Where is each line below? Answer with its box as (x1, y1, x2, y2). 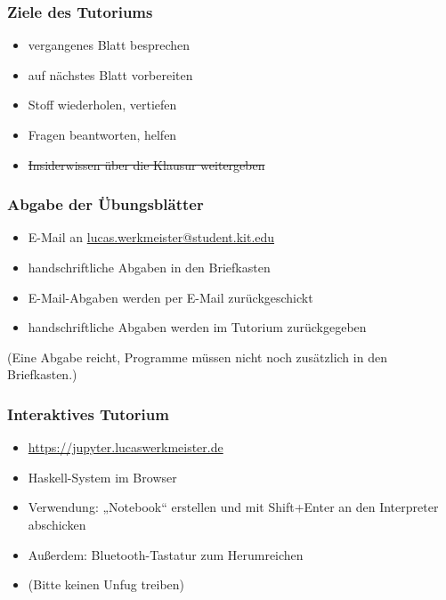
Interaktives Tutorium (7, 402, 169, 425)
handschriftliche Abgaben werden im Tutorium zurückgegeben (28, 318, 367, 336)
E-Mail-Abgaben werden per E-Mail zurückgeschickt (28, 288, 313, 306)
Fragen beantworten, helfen (28, 126, 177, 143)
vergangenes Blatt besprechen (28, 36, 191, 54)
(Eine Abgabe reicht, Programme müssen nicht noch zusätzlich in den (7, 347, 387, 366)
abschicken (28, 515, 86, 533)
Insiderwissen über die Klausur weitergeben (28, 155, 265, 174)
